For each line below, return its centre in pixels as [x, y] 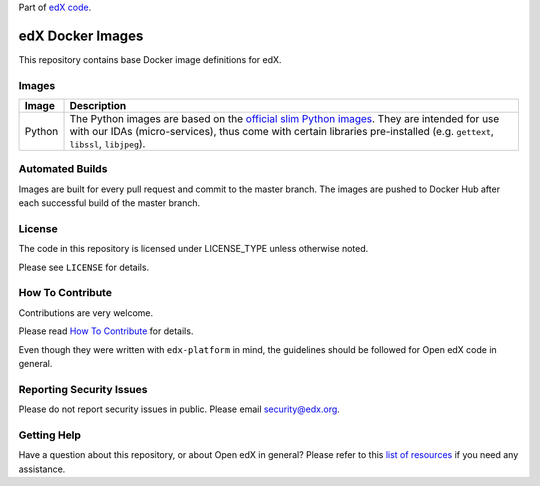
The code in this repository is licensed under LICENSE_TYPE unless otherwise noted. [193, 249]
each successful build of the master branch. [109, 203]
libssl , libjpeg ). [107, 144]
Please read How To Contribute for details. [106, 331]
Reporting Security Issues [83, 389]
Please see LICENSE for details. [84, 267]
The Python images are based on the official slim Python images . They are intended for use [284, 119]
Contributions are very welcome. [86, 312]
